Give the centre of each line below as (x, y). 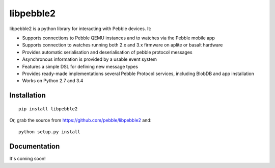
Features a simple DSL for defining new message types (80, 66)
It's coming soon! (28, 159)
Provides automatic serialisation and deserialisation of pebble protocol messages (107, 52)
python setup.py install (49, 132)
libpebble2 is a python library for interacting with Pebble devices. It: (80, 29)
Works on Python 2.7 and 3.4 (53, 81)
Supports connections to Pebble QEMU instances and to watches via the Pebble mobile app (118, 38)
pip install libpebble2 (48, 109)
